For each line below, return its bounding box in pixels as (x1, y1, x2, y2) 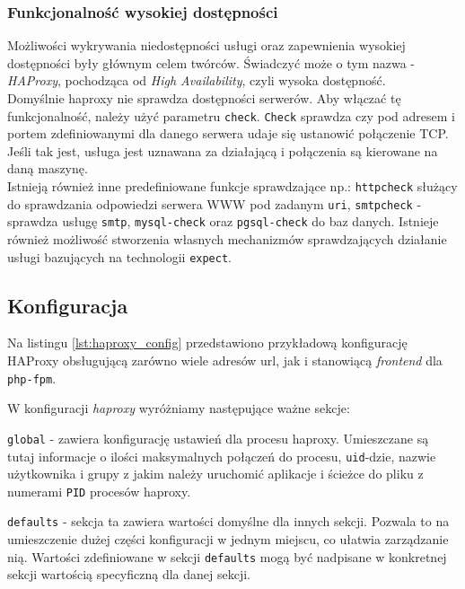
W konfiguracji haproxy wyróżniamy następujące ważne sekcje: (7, 399, 350, 418)
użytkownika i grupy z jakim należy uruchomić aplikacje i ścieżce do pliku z (7, 464, 424, 483)
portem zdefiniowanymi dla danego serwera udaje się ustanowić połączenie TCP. (7, 124, 449, 143)
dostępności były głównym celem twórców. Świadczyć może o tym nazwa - (7, 53, 415, 72)
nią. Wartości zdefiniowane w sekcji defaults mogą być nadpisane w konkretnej (7, 547, 447, 566)
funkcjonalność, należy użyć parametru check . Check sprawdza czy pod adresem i (7, 106, 455, 125)
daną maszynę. (7, 159, 88, 178)
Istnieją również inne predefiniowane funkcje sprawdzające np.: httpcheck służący (7, 177, 458, 196)
